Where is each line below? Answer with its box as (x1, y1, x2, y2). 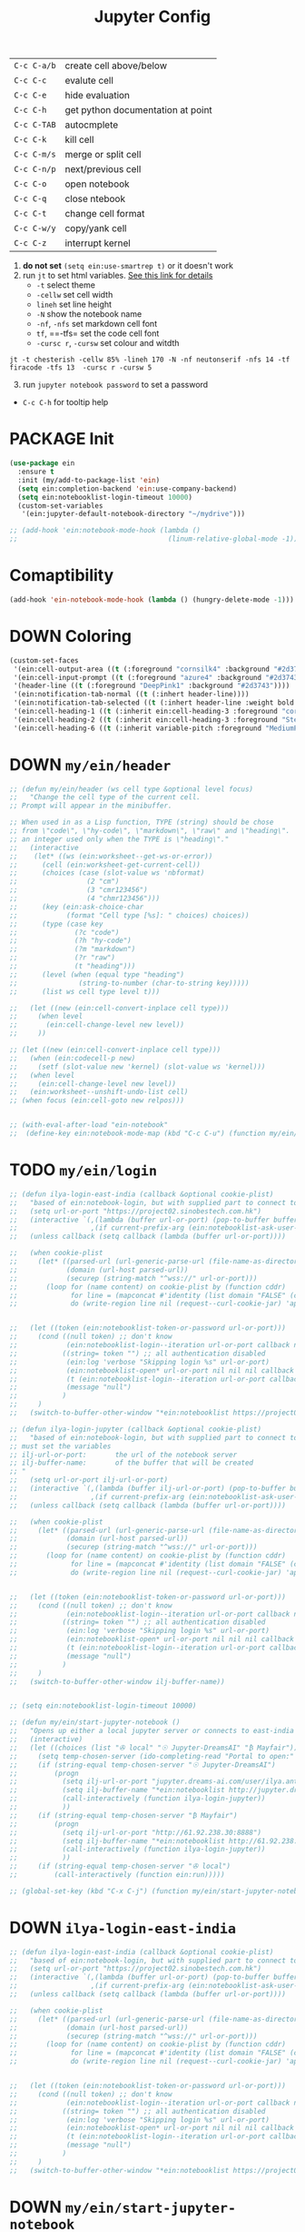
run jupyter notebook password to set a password (22, 380, 209, 391)
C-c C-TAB (14, 120, 56, 130)
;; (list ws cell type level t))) (9, 987, 161, 996)
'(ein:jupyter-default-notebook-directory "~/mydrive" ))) (21, 510, 246, 519)
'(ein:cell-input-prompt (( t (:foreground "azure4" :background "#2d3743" (13, 673, 302, 682)
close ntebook (64, 193, 125, 206)
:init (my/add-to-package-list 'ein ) (17, 475, 161, 484)
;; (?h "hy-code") (9, 936, 132, 946)
